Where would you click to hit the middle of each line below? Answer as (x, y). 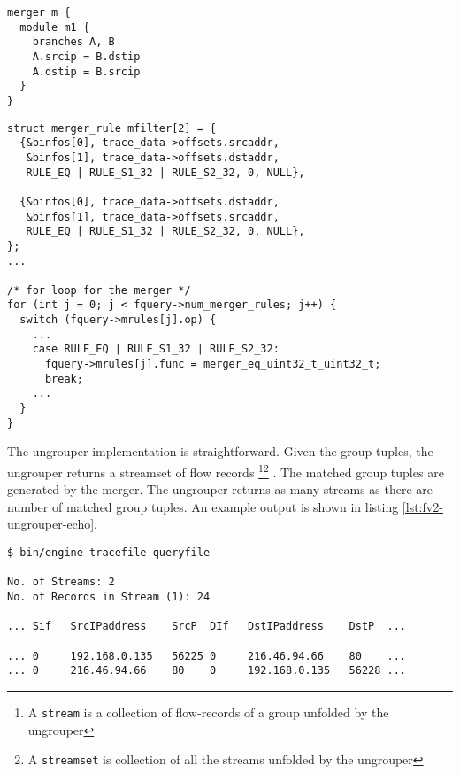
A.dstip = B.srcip (86, 71)
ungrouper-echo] (51, 524)
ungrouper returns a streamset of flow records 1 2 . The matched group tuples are (226, 470)
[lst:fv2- (422, 506)
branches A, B (73, 42)
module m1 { (55, 27)
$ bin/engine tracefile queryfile (109, 553)
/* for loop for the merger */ (99, 290)
